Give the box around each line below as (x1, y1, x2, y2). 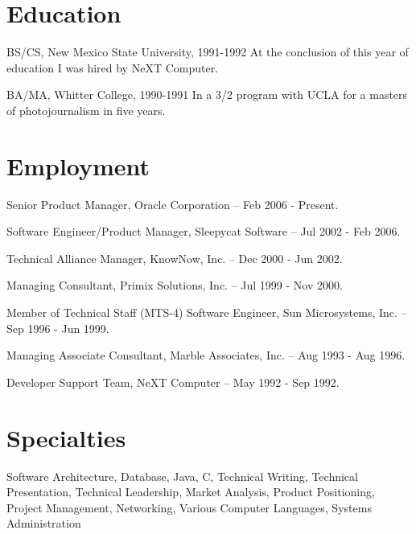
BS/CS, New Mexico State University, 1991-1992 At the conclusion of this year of (6, 43, 409, 60)
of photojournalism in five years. (6, 101, 166, 118)
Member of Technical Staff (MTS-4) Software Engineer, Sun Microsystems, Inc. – (6, 304, 407, 320)
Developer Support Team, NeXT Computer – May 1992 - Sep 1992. (6, 373, 340, 390)
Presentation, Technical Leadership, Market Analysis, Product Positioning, (6, 483, 375, 500)
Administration (6, 515, 81, 532)
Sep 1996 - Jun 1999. (6, 319, 109, 336)
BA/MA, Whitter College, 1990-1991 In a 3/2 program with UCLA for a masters (6, 86, 408, 103)
